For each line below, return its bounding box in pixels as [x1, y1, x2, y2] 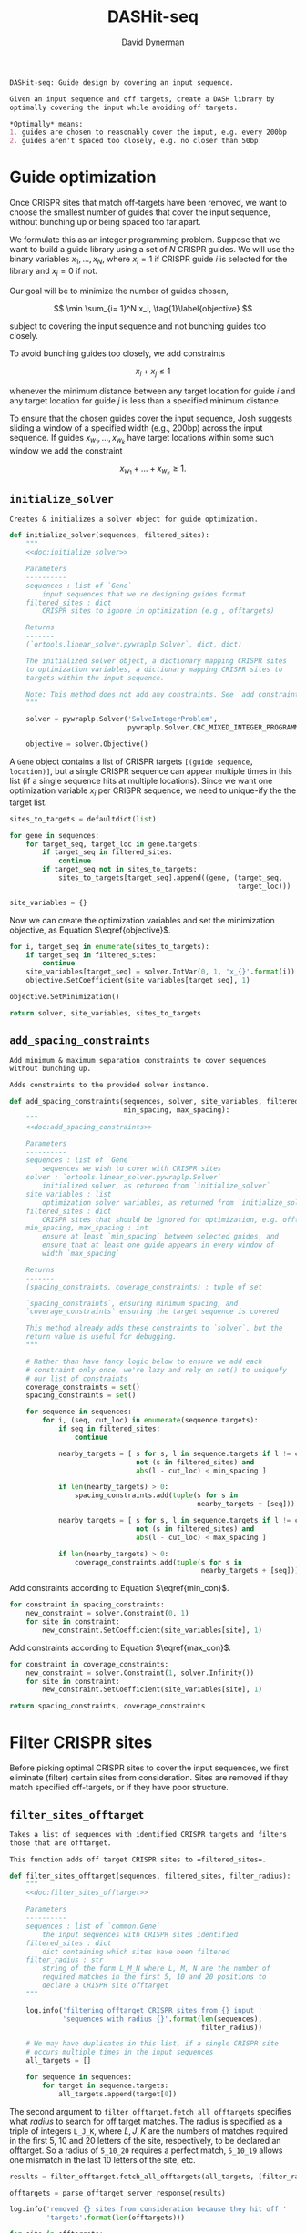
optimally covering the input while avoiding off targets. [9, 103, 239, 112]
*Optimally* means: [9, 119, 84, 128]
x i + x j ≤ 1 [135, 365, 171, 379]
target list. [9, 797, 47, 808]
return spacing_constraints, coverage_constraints [9, 1701, 206, 1711]
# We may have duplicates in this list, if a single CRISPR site [25, 2039, 280, 2048]
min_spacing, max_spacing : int [25, 1223, 148, 1233]
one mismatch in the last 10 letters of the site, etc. [9, 2154, 196, 2165]
